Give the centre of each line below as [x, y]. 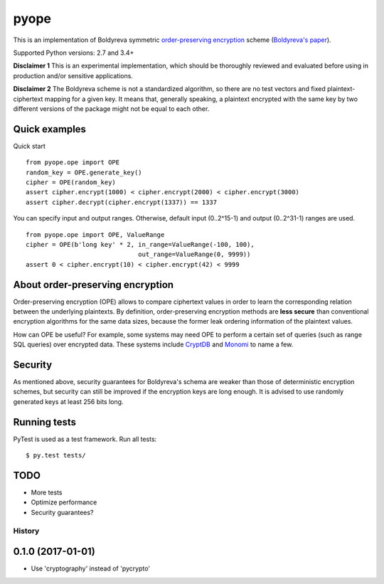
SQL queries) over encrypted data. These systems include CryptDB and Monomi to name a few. [153, 344]
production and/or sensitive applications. [73, 75]
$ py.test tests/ [56, 456]
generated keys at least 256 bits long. [68, 401]
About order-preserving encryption [94, 285]
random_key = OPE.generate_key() [84, 172]
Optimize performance [64, 502]
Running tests [45, 422]
